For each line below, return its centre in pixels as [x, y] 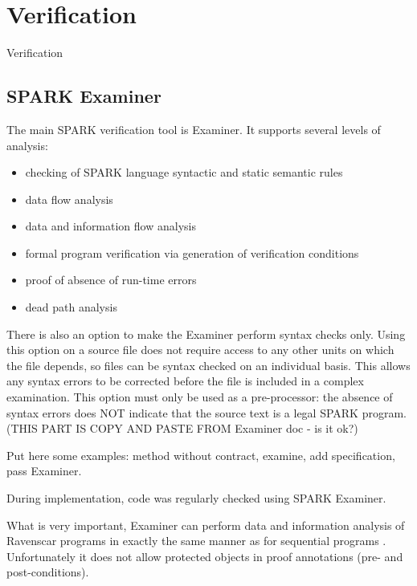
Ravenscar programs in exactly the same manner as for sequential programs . [196, 541]
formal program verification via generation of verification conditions [192, 252]
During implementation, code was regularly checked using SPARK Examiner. [196, 498]
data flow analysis [69, 199]
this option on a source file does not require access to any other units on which [200, 350]
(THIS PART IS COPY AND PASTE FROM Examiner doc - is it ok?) [182, 428]
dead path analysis [71, 307]
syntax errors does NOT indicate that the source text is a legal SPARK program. [206, 412]
